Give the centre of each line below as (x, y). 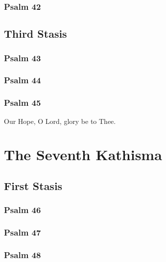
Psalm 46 (23, 210)
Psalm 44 (23, 80)
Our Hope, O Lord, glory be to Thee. (60, 121)
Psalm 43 (23, 58)
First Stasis (33, 185)
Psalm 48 (23, 254)
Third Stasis (36, 34)
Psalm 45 (23, 103)
